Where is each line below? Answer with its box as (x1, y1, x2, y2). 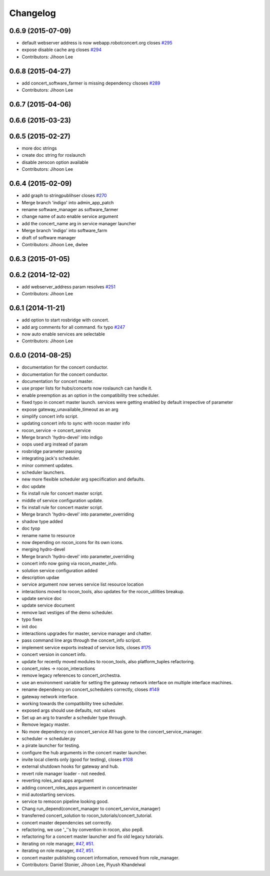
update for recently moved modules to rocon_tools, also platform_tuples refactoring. (21, 658, 195, 664)
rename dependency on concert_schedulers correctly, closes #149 (21, 686, 159, 693)
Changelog (9, 8, 56, 19)
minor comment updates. (21, 462, 73, 468)
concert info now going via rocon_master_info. (21, 561, 117, 567)
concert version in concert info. (21, 651, 87, 658)
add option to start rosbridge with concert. (21, 317, 109, 323)
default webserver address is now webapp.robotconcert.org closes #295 (21, 40, 172, 46)
